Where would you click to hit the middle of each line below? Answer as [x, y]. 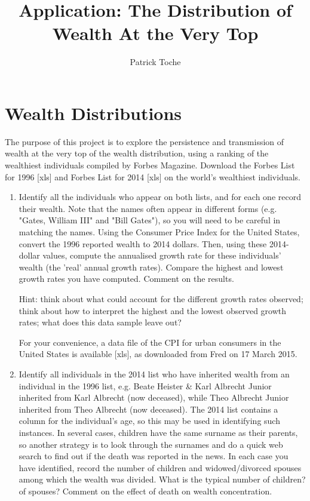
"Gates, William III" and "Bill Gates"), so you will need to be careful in [150, 220]
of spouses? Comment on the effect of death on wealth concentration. [145, 491]
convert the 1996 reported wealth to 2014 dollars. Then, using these [143, 243]
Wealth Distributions [93, 113]
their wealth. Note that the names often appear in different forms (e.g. [148, 208]
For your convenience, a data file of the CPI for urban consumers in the [150, 342]
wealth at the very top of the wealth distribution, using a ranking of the [137, 153]
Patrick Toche [155, 62]
